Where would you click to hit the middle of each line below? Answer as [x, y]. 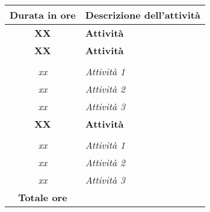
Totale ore [43, 197]
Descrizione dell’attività [143, 15]
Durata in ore [43, 15]
